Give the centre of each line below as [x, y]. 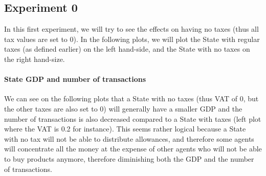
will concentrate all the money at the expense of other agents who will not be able [133, 149]
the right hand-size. [35, 59]
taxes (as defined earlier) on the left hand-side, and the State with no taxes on [127, 49]
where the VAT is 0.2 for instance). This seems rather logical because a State [125, 129]
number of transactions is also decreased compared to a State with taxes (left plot [133, 118]
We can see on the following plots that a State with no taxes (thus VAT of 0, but [131, 98]
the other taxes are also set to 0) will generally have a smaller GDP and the [123, 108]
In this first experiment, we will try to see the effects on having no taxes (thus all [131, 29]
